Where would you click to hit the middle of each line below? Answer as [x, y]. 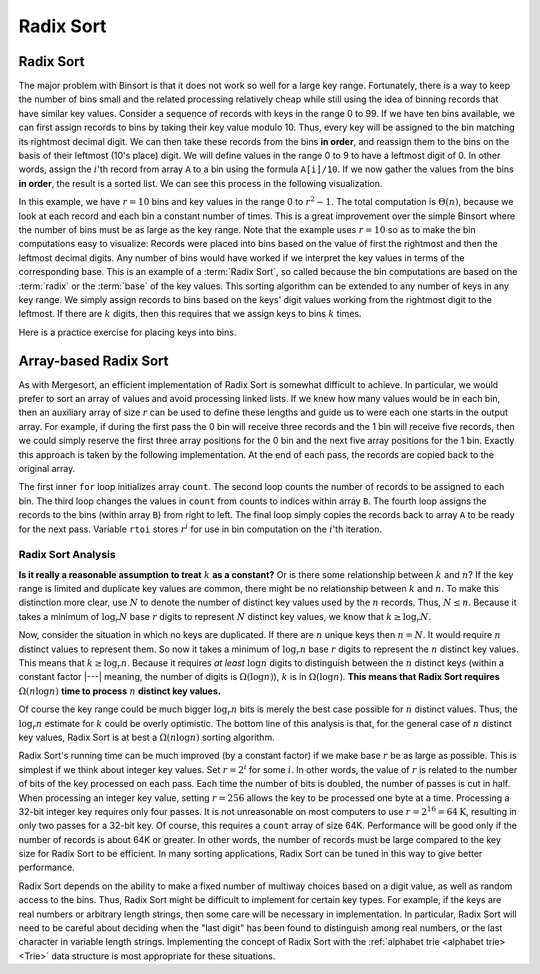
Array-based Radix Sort [93, 360]
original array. [47, 468]
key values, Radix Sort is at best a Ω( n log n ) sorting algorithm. [146, 737]
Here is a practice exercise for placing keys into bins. [127, 332]
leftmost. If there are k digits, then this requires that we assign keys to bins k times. [190, 314]
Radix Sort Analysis [67, 555]
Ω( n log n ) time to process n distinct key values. [120, 691]
